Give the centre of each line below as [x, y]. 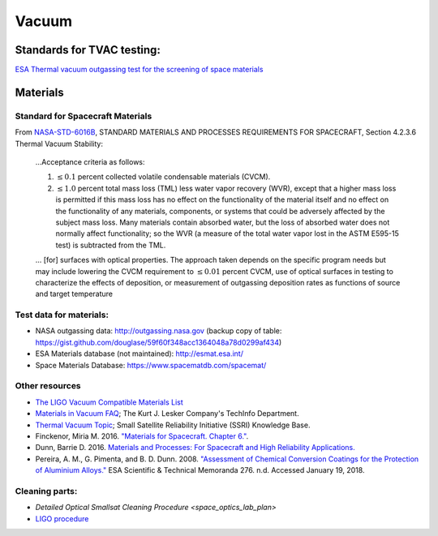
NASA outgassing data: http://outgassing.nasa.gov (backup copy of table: [159, 331]
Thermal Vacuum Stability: [59, 144]
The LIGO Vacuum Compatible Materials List [109, 402]
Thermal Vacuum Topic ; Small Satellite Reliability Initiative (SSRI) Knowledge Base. [173, 425]
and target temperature [74, 294]
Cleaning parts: [46, 491]
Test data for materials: [62, 315]
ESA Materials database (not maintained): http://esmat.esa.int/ [139, 354]
